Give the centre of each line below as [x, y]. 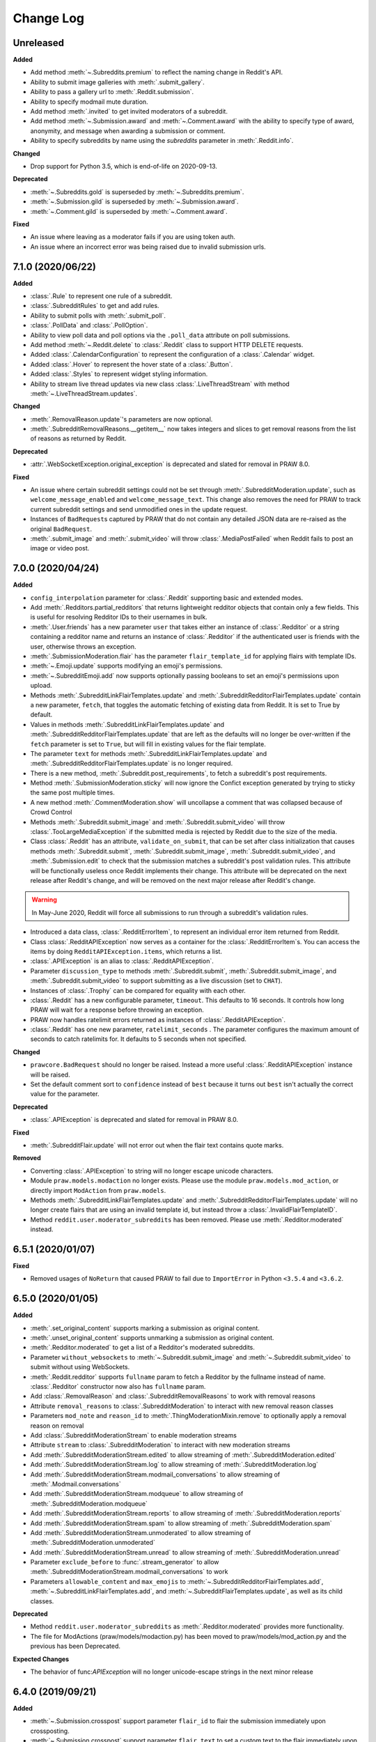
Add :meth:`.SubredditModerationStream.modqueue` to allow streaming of [137, 1494]
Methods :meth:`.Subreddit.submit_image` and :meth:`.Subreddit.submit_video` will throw [158, 822]
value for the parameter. [65, 1094]
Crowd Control [51, 812]
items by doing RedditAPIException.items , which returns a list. [126, 951]
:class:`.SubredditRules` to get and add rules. [95, 306]
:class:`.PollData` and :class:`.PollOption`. [89, 325]
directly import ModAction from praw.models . [98, 1190]
